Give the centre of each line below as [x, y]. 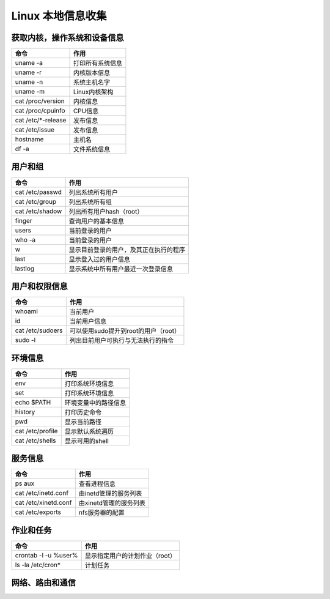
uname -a [29, 63]
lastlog [25, 268]
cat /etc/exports [38, 512]
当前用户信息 [88, 321]
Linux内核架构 [93, 92]
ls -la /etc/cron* [38, 565]
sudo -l [25, 340]
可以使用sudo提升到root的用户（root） [125, 331]
